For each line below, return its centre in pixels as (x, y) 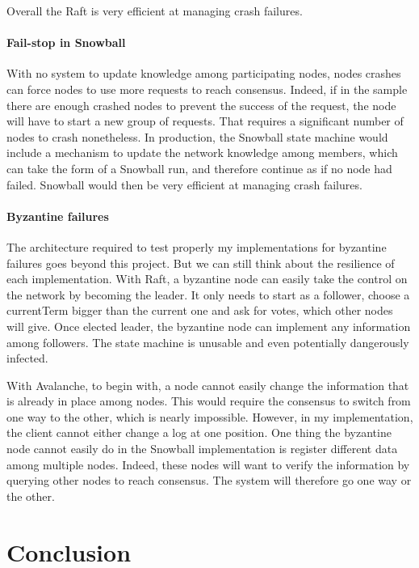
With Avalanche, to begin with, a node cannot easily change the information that (208, 385)
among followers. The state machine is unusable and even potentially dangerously (208, 342)
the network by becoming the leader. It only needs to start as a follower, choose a (208, 294)
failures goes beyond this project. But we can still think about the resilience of (201, 263)
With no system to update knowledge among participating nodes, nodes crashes (204, 73)
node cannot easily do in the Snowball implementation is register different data (202, 449)
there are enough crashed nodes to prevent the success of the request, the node (201, 105)
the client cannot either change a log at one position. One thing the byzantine (199, 432)
